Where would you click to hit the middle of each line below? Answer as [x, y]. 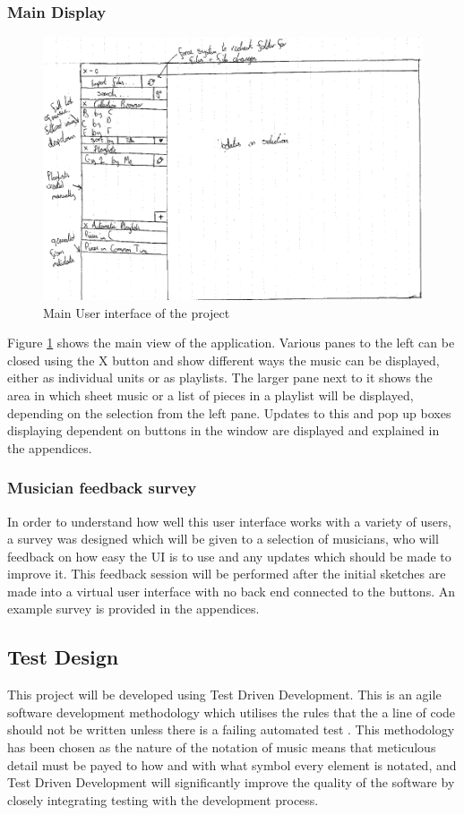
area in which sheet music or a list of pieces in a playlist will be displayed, [211, 395]
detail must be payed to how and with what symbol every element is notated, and [232, 764]
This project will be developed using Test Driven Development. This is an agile [224, 695]
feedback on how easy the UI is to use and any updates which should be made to [229, 556]
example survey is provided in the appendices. [133, 609]
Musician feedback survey [102, 488]
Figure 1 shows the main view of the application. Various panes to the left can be [231, 343]
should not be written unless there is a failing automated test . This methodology [231, 729]
